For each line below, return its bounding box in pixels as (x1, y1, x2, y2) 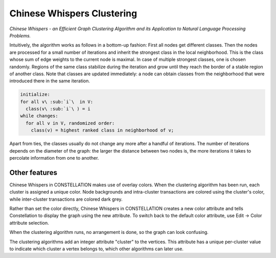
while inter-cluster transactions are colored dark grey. (9, 196, 123, 202)
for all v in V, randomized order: (26, 120, 115, 126)
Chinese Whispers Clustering (9, 8, 137, 19)
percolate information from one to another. (9, 155, 99, 161)
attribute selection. (9, 220, 49, 226)
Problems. (9, 32, 31, 38)
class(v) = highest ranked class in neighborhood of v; (31, 127, 174, 133)
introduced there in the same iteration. (9, 78, 90, 84)
